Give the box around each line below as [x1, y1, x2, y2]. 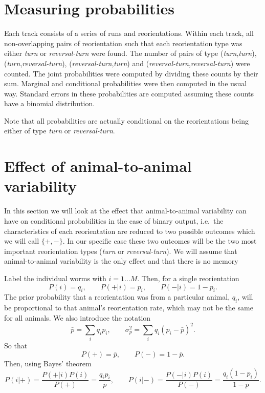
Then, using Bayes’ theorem [4, 358, 92, 368]
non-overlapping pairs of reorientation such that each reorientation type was [4, 37, 242, 48]
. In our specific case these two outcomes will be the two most [62, 235, 257, 246]
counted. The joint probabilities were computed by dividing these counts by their [4, 68, 258, 78]
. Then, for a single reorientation [137, 272, 239, 283]
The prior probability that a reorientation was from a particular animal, [4, 291, 230, 302]
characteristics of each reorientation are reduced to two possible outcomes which [4, 225, 255, 236]
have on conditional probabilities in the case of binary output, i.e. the [4, 215, 224, 226]
